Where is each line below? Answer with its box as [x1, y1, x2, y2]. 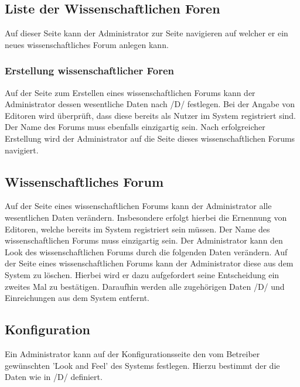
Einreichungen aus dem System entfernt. [5, 292, 149, 304]
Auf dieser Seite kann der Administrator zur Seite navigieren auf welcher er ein [5, 27, 288, 39]
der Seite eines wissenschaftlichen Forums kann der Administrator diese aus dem [5, 257, 294, 269]
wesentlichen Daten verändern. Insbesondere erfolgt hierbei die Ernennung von [5, 211, 287, 223]
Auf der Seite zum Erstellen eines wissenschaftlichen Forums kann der [5, 86, 255, 98]
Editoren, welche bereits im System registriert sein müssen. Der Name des [5, 222, 270, 235]
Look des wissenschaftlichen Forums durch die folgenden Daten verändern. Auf [5, 245, 288, 258]
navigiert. [5, 143, 39, 156]
